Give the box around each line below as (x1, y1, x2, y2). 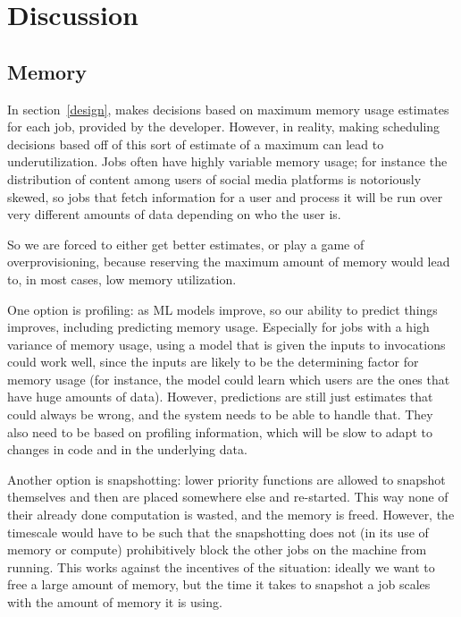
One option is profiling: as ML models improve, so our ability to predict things (7, 300, 438, 318)
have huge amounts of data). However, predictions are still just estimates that (7, 387, 433, 406)
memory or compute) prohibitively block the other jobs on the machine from (7, 540, 427, 559)
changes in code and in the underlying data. (7, 440, 247, 459)
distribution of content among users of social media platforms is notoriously (7, 169, 422, 188)
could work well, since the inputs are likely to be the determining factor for (7, 352, 419, 371)
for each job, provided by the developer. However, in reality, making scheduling (7, 117, 440, 136)
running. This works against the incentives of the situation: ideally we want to (7, 557, 435, 576)
